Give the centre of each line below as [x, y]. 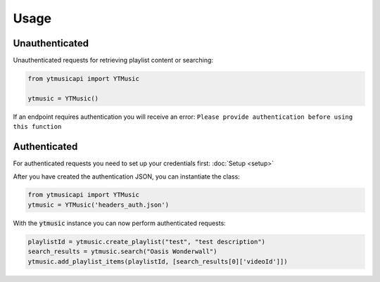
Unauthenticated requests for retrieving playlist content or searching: [113, 60]
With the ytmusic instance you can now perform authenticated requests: [120, 223]
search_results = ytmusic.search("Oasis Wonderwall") [122, 252]
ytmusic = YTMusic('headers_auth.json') [98, 205]
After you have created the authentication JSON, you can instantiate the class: [127, 177]
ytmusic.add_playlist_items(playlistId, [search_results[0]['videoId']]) [158, 261]
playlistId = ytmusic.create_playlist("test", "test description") [147, 242]
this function [37, 127]
